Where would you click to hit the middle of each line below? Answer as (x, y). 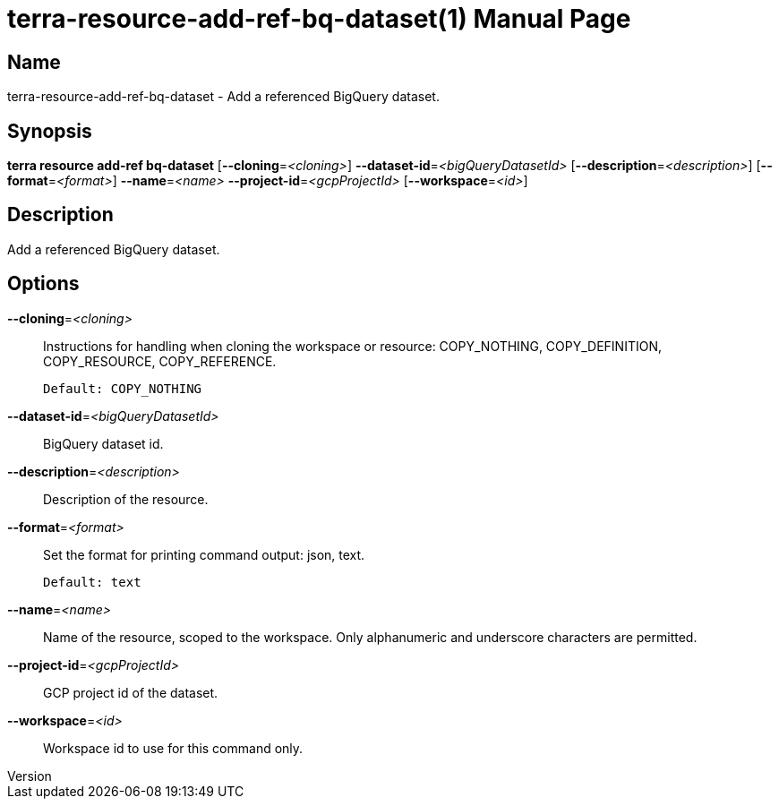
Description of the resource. (126, 499)
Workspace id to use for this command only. (173, 748)
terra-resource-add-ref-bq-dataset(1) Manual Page (319, 19)
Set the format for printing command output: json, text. (204, 554)
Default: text (92, 582)
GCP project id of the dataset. (131, 692)
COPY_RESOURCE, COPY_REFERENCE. (160, 361)
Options (43, 284)
